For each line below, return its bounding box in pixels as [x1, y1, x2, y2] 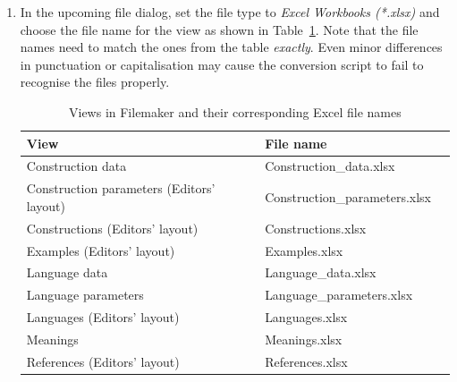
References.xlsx [265, 352, 348, 370]
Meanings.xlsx [265, 329, 343, 348]
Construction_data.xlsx [265, 157, 395, 175]
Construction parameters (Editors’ [26, 179, 216, 198]
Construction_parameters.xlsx [265, 188, 431, 207]
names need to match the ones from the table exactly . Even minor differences [20, 38, 443, 56]
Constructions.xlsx [265, 218, 367, 237]
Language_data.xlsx [265, 263, 377, 282]
